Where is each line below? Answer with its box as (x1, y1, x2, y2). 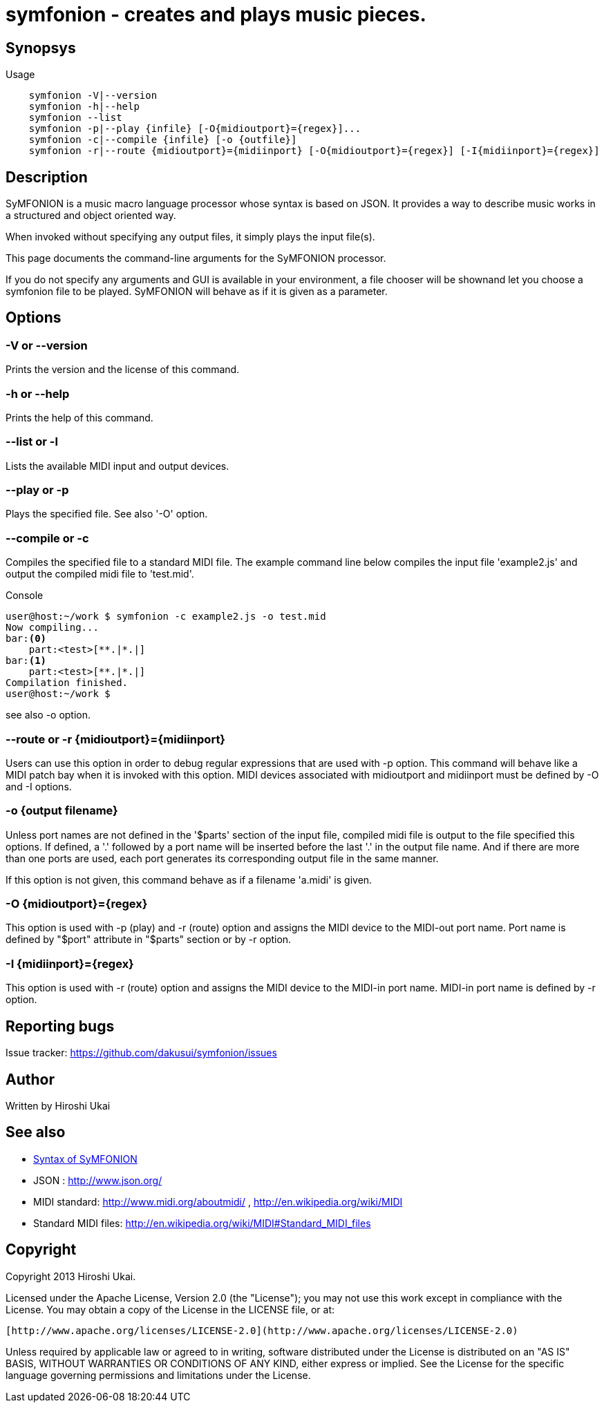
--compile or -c (6, 531, 89, 545)
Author (6, 1070, 55, 1088)
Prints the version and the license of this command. (6, 363, 240, 376)
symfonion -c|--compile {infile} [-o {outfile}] (28, 134, 297, 146)
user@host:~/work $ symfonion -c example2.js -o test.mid (6, 611, 326, 622)
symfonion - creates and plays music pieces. (6, 3, 426, 26)
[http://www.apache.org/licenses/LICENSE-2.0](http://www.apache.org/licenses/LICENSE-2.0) (6, 1324, 518, 1336)
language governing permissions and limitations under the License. (6, 1369, 311, 1381)
